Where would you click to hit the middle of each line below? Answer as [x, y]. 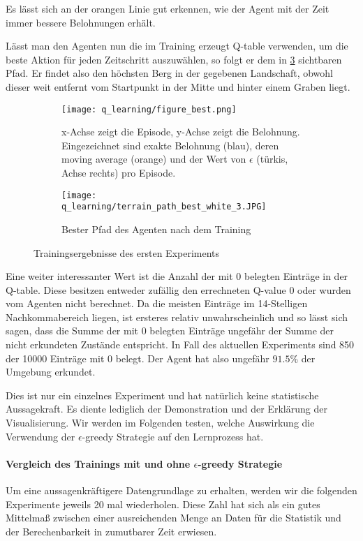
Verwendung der [40, 436]
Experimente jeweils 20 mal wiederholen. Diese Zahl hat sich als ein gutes [163, 504]
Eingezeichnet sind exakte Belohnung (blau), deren [170, 145]
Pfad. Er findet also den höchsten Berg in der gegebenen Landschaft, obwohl [169, 73]
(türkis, [272, 159]
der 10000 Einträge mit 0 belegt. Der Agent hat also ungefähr [138, 358]
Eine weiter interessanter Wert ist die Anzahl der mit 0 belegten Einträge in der [177, 276]
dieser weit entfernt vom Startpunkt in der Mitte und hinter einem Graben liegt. [178, 86]
